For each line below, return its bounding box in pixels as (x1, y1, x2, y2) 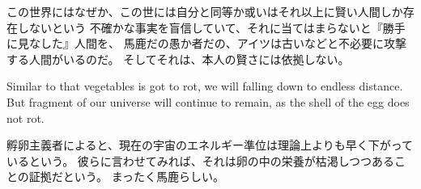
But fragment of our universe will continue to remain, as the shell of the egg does (6, 93, 410, 110)
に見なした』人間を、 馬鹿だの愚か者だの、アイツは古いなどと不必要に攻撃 (6, 35, 406, 52)
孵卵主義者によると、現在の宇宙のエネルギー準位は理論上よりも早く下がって (6, 136, 414, 153)
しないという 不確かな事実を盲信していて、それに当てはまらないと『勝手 (17, 19, 406, 36)
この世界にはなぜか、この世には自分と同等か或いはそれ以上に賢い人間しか (6, 3, 403, 19)
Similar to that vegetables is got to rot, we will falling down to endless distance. (6, 78, 403, 94)
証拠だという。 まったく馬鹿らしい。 (28, 168, 225, 185)
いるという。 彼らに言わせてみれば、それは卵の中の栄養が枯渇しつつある (6, 152, 394, 169)
